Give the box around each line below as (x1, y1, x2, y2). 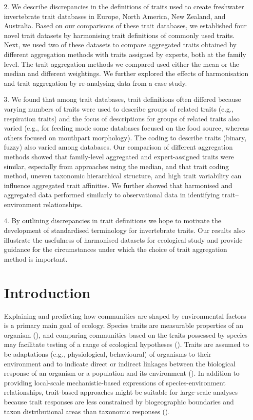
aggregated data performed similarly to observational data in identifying (4, 190, 220, 200)
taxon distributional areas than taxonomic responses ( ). (4, 406, 170, 416)
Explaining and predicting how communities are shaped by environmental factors (4, 310, 246, 321)
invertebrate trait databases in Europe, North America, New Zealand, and (4, 11, 226, 21)
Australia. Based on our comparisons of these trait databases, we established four (4, 20, 247, 31)
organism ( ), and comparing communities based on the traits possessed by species (4, 329, 248, 340)
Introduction (4, 282, 91, 302)
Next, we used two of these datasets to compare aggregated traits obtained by (4, 39, 237, 50)
